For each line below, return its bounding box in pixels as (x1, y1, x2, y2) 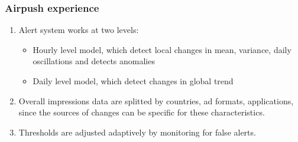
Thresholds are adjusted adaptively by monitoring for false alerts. (18, 126, 256, 138)
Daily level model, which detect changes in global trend (33, 75, 234, 87)
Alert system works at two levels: (18, 24, 139, 36)
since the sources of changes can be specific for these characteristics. (18, 106, 265, 118)
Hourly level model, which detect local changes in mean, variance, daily (33, 43, 291, 55)
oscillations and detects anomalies (33, 55, 155, 67)
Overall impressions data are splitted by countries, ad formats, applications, (18, 94, 294, 107)
